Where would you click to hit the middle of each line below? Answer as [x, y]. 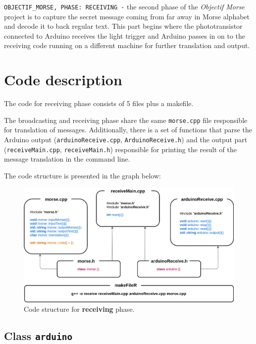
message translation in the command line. [67, 159]
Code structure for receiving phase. [79, 309]
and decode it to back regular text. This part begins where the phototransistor [123, 26]
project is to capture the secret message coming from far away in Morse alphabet [127, 16]
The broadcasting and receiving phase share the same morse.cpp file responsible [126, 120]
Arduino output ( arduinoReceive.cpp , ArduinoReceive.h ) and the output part [126, 139]
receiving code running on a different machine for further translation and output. [127, 45]
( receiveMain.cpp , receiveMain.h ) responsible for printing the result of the [121, 149]
